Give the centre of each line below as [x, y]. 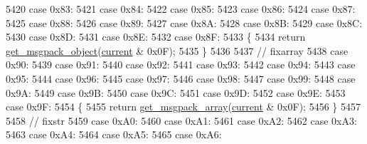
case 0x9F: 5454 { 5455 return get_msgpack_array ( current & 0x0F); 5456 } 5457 [183, 107]
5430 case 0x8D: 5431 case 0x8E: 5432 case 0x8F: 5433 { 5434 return [156, 37]
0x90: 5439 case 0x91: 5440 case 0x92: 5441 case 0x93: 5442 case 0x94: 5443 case [181, 65]
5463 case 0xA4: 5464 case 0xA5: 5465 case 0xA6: [114, 134]
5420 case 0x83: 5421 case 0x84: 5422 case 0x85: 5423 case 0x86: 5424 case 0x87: [181, 9]
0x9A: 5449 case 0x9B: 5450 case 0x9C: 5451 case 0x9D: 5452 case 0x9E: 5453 [176, 92]
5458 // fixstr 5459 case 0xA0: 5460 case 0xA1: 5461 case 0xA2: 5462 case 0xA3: [181, 120]
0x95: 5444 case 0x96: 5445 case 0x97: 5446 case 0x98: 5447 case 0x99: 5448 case [181, 78]
